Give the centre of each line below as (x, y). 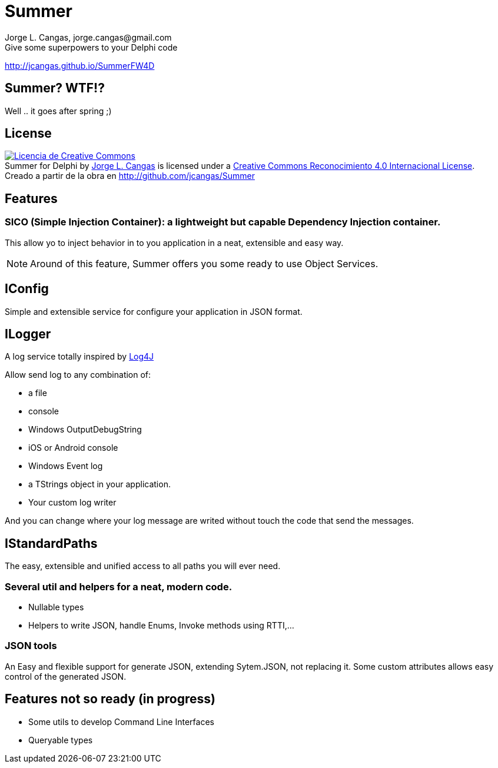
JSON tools (31, 646)
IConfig (27, 289)
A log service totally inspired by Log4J (79, 357)
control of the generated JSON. (66, 676)
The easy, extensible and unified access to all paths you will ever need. (143, 566)
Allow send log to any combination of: (78, 375)
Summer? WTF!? (55, 88)
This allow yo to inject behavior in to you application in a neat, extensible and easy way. (174, 242)
